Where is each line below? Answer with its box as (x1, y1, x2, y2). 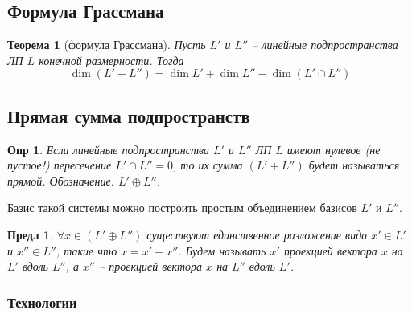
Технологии (7, 292, 77, 312)
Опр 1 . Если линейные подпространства (7, 141, 209, 157)
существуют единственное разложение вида (146, 226, 368, 243)
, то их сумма (172, 157, 243, 173)
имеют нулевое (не (286, 141, 381, 157)
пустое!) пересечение (7, 157, 112, 173)
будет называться (308, 157, 400, 173)
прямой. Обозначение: (7, 172, 114, 189)
